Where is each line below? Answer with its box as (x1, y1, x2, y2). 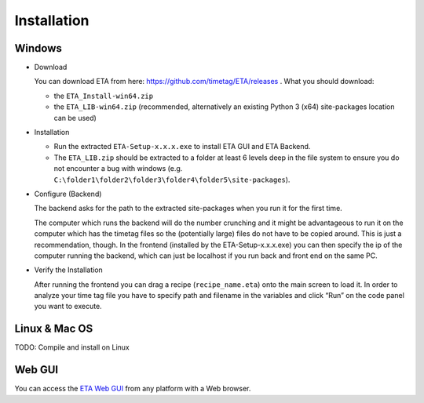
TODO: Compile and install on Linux (14, 343, 130, 352)
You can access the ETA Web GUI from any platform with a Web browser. (14, 384, 251, 394)
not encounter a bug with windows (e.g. (53, 164, 183, 173)
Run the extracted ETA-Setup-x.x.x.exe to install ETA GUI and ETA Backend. (53, 142, 311, 151)
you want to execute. (34, 302, 102, 311)
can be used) (53, 113, 97, 122)
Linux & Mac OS (14, 322, 93, 336)
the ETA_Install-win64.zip (53, 91, 153, 100)
